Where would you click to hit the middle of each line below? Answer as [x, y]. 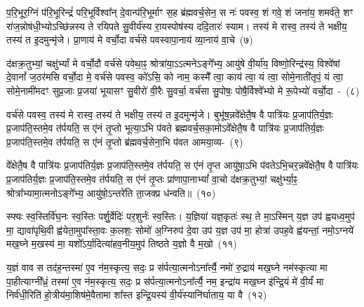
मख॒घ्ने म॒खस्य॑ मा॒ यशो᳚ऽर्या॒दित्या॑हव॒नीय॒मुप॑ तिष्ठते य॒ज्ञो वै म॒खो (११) [122, 244]
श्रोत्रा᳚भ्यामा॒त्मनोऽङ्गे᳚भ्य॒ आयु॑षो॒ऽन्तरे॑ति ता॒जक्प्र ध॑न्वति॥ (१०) [111, 192]
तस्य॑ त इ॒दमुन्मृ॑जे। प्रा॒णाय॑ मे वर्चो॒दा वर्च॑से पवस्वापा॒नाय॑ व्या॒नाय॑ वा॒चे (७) [130, 40]
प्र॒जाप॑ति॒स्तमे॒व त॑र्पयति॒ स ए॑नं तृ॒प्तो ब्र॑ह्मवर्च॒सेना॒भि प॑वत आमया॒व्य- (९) [125, 141]
